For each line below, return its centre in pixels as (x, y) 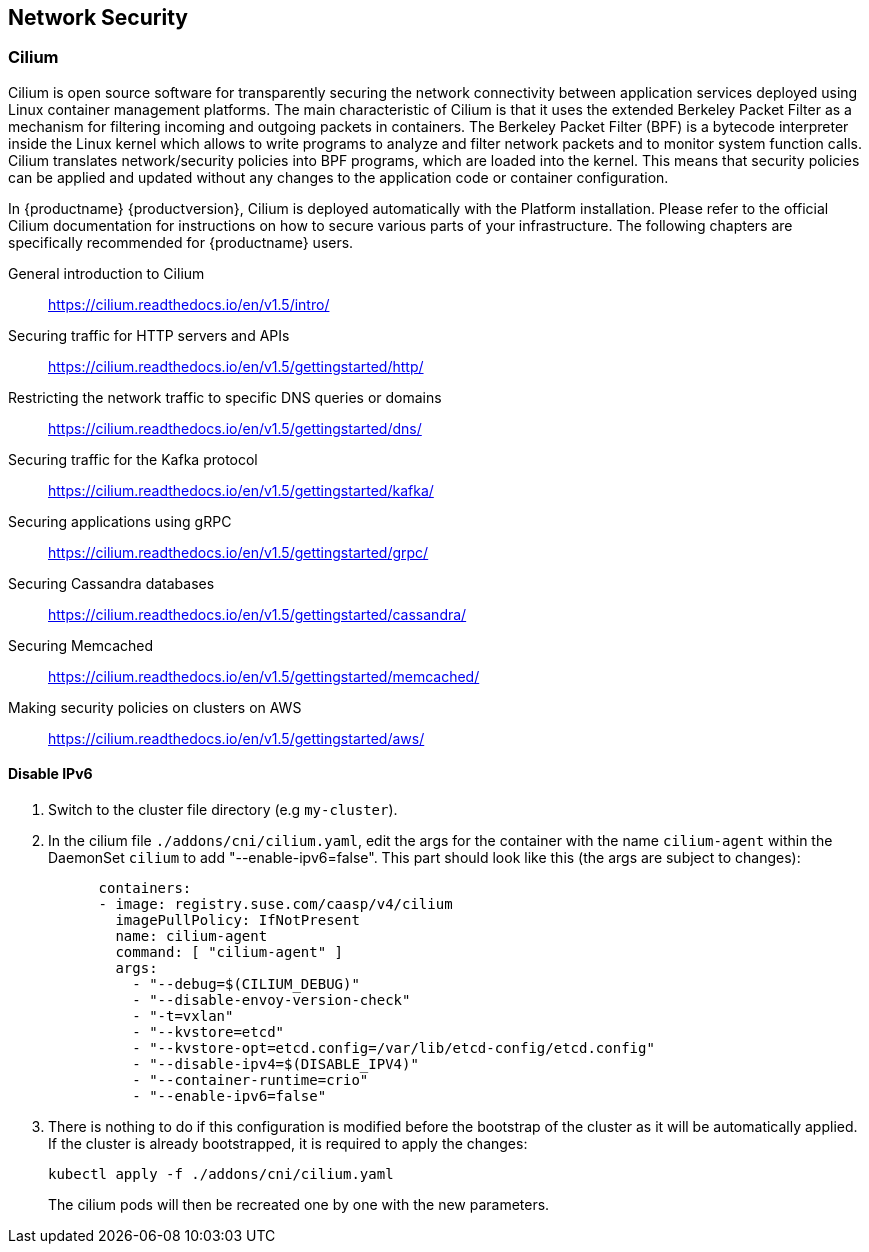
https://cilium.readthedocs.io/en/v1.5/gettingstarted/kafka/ (241, 490)
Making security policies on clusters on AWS (155, 707)
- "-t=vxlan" (183, 1016)
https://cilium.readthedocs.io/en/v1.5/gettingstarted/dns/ (235, 428)
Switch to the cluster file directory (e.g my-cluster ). (223, 810)
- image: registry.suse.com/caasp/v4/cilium (275, 904)
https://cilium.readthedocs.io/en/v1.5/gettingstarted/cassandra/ (257, 614)
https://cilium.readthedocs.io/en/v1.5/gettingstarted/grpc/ (238, 552)
